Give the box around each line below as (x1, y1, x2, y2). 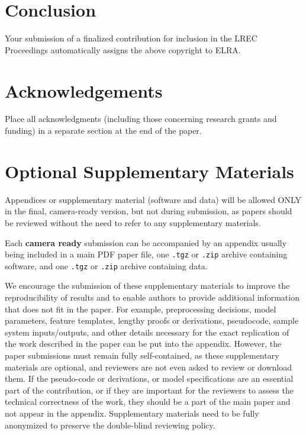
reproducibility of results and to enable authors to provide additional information (5, 291, 299, 304)
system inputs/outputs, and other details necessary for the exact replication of (5, 326, 289, 338)
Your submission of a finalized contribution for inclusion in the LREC (5, 32, 257, 44)
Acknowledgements (5, 78, 163, 102)
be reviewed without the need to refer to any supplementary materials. (5, 216, 261, 228)
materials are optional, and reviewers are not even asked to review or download (5, 360, 292, 373)
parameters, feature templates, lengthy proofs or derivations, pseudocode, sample (5, 314, 299, 327)
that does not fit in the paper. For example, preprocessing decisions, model (5, 302, 276, 315)
